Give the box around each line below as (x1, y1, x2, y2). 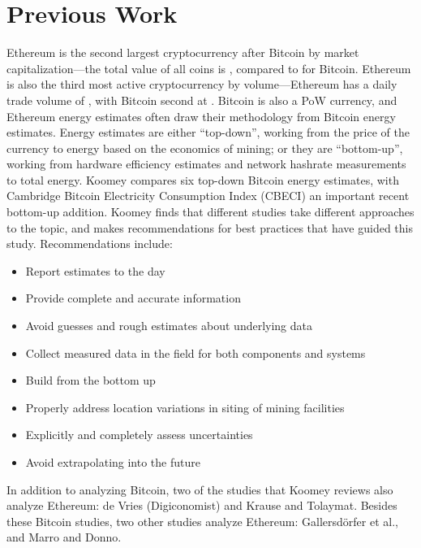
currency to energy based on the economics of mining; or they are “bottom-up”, (6, 139, 403, 156)
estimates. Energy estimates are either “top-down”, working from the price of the (6, 124, 410, 141)
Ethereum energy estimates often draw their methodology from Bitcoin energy (6, 107, 396, 124)
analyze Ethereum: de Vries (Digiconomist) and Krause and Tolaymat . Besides (6, 497, 397, 514)
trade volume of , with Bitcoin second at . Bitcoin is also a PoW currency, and (6, 91, 397, 108)
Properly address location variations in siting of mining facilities (25, 398, 345, 415)
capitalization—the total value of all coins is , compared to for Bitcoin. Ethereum (6, 59, 411, 76)
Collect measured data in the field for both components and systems (25, 344, 366, 361)
